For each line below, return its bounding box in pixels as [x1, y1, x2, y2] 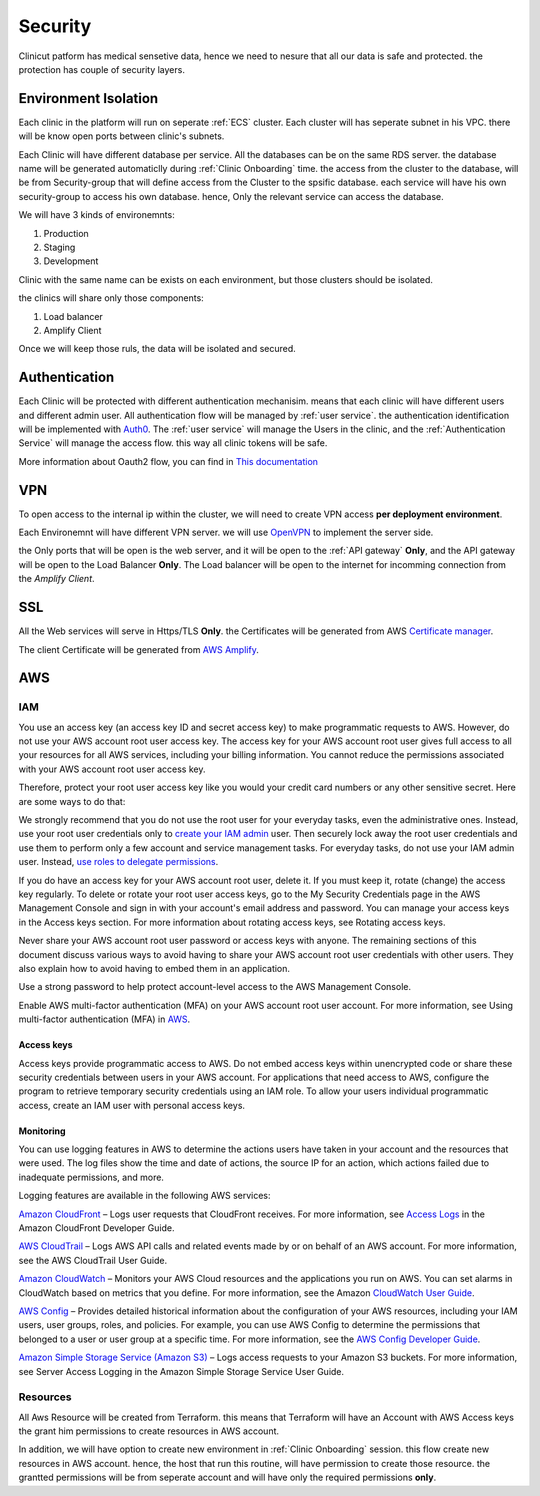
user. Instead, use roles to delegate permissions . [18, 856, 219, 868]
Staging [43, 241, 76, 253]
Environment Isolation [18, 90, 159, 107]
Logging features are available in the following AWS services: [18, 1190, 271, 1202]
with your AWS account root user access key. [18, 763, 206, 775]
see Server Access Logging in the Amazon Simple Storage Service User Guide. [18, 1365, 345, 1377]
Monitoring [18, 1125, 66, 1137]
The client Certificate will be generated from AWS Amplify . [18, 643, 259, 655]
